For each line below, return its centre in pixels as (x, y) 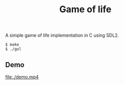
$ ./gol (13, 49)
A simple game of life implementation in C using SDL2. (62, 35)
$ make (12, 45)
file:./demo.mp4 (22, 77)
